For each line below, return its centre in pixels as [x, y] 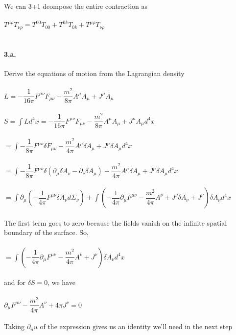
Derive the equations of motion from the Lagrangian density [94, 73]
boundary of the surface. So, [46, 232]
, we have [61, 282]
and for [15, 282]
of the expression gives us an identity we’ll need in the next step [136, 326]
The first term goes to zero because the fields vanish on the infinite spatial [116, 222]
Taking [14, 326]
